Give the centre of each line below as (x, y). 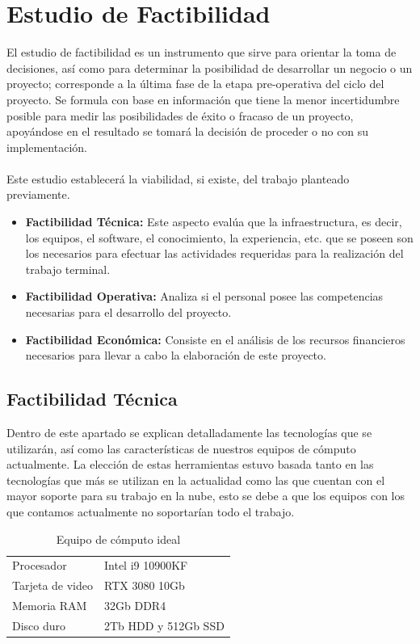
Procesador (40, 565)
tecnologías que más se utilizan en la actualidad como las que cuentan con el (196, 480)
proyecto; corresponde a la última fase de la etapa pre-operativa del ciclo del (195, 84)
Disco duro (39, 625)
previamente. (38, 194)
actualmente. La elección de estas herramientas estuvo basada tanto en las (190, 464)
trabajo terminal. (68, 269)
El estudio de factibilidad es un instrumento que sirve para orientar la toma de (202, 52)
